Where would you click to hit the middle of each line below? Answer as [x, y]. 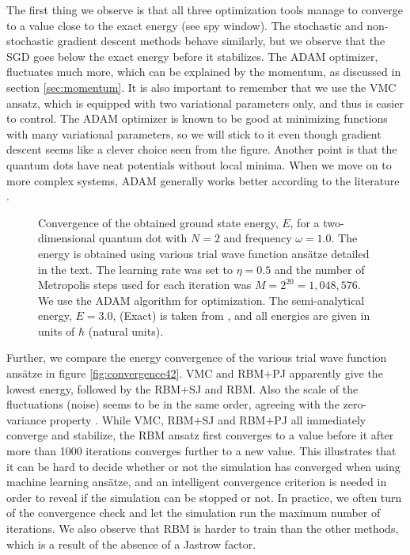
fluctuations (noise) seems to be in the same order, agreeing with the [173, 404]
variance [27, 419]
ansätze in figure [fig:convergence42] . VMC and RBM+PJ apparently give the [195, 373]
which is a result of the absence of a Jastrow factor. [131, 544]
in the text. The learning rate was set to [135, 269]
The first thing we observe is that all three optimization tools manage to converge [205, 10]
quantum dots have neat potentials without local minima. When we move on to [199, 164]
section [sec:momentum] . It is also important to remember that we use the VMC [201, 87]
